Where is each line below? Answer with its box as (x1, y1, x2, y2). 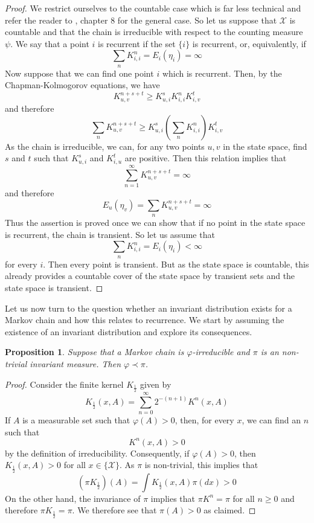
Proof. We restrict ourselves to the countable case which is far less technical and (5, 2, 301, 14)
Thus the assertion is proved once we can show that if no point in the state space (5, 216, 306, 229)
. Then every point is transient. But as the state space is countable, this (43, 257, 309, 270)
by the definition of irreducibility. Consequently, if (5, 446, 190, 459)
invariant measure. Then (30, 357, 121, 370)
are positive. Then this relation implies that (124, 152, 287, 164)
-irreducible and (192, 345, 250, 358)
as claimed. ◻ (203, 504, 256, 516)
